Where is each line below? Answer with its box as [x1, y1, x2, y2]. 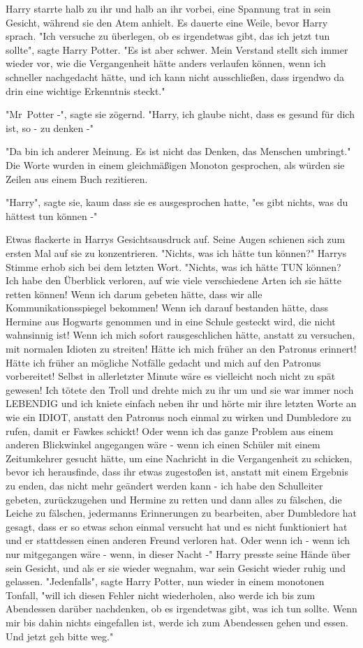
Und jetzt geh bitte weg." [6, 628, 114, 643]
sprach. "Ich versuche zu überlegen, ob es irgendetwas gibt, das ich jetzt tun [6, 29, 330, 43]
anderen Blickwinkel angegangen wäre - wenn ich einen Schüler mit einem [6, 437, 320, 452]
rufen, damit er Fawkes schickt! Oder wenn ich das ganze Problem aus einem [6, 423, 334, 438]
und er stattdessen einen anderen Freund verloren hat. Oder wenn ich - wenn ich [6, 533, 350, 547]
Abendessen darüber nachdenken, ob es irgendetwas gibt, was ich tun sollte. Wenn [6, 601, 357, 616]
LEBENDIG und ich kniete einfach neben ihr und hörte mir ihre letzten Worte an [6, 396, 357, 411]
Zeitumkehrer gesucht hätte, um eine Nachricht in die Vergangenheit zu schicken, [6, 450, 353, 465]
